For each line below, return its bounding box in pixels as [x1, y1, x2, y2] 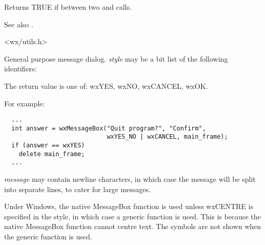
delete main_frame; [18, 150, 85, 158]
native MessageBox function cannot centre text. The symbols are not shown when [4, 221, 261, 232]
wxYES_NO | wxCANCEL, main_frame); [107, 133, 228, 141]
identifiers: [4, 63, 37, 74]
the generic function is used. [4, 231, 92, 242]
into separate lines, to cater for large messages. [4, 183, 151, 194]
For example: [4, 98, 45, 108]
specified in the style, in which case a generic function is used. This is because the [4, 211, 261, 221]
